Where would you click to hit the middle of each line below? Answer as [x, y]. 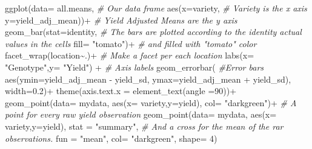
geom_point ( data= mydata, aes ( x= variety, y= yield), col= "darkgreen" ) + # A [151, 102]
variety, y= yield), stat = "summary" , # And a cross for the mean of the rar [144, 126]
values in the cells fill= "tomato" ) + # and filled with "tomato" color [131, 43]
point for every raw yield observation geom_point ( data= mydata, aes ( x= [141, 114]
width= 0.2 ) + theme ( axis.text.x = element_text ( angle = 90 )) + [121, 91]
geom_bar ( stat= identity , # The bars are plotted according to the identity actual [153, 32]
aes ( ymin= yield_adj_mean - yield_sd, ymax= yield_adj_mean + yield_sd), [148, 79]
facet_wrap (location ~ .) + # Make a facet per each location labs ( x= [130, 55]
